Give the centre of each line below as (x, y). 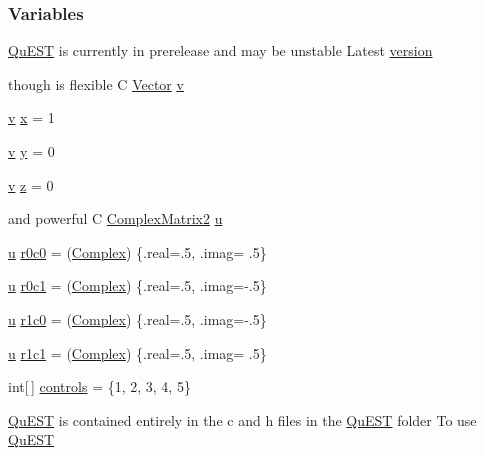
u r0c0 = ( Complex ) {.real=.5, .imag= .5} (137, 251)
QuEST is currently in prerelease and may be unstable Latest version (220, 50)
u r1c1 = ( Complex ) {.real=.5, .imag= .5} (137, 352)
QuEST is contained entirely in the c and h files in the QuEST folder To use (242, 419)
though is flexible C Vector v (96, 83)
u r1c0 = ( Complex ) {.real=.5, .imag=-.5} (137, 318)
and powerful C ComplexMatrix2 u (115, 218)
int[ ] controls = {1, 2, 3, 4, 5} (99, 386)
